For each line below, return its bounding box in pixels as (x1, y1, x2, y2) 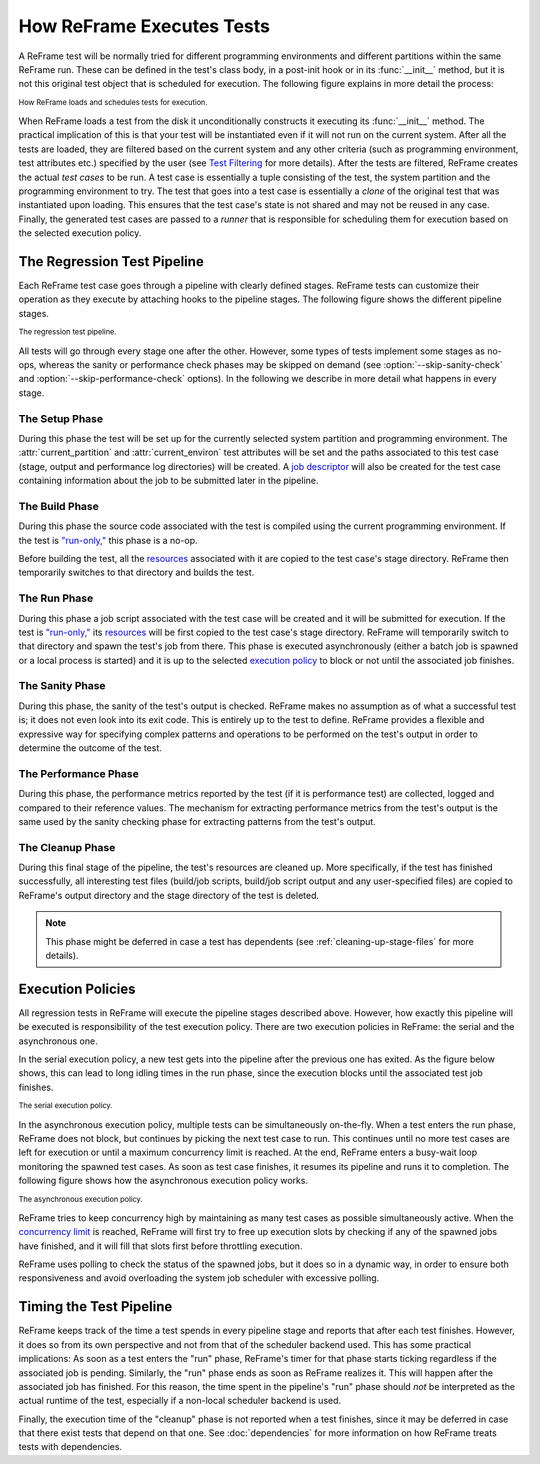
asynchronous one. (18, 1035, 99, 1047)
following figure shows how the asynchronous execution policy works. (18, 1175, 309, 1187)
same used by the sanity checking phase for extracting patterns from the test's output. (18, 815, 377, 827)
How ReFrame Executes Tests (18, 15, 270, 37)
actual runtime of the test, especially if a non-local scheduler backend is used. (18, 1395, 342, 1407)
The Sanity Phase (18, 679, 106, 693)
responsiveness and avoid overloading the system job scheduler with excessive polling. (18, 1272, 380, 1284)
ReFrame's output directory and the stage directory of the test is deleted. (18, 889, 320, 901)
